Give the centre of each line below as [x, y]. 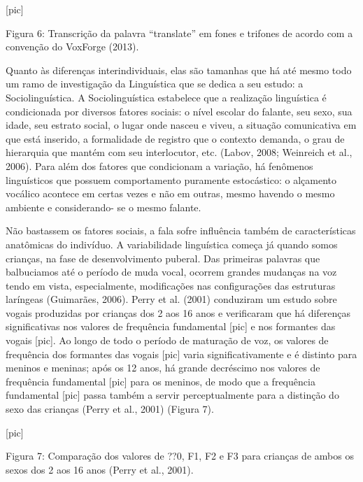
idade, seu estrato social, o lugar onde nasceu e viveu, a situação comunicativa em [181, 125]
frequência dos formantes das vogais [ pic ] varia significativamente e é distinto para [181, 354]
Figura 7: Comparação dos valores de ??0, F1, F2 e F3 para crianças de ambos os [180, 456]
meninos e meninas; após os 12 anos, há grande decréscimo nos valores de [163, 368]
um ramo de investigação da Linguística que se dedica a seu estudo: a [155, 84]
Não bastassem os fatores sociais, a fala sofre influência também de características [181, 231]
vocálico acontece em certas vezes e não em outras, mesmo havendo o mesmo [170, 193]
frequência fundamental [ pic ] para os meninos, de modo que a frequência [161, 381]
